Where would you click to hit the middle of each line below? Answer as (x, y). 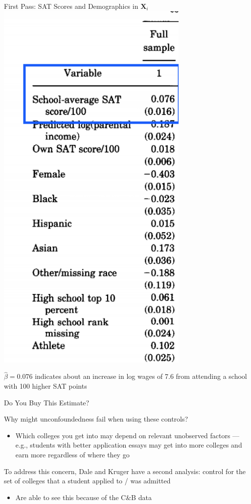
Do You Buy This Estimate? (47, 402)
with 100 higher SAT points (46, 386)
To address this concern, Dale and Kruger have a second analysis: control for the (125, 471)
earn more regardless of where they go (72, 454)
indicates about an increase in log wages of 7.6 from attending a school (141, 376)
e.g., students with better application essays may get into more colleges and (129, 445)
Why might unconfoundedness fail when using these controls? (96, 419)
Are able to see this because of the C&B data (83, 497)
